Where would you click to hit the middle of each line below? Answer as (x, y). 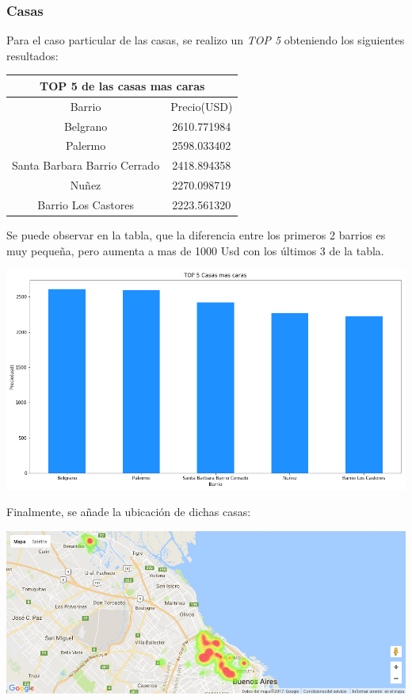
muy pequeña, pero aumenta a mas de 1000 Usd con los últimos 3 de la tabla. (195, 250)
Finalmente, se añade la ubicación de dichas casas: (129, 512)
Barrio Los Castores (86, 204)
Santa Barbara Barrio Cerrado (86, 165)
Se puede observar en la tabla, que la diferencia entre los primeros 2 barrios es (196, 235)
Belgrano (86, 126)
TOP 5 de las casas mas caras (122, 85)
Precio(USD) (202, 106)
